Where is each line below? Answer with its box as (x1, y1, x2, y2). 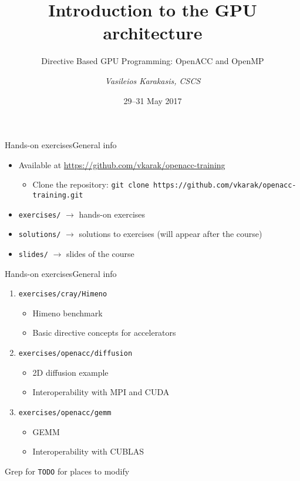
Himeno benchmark (32, 306, 103, 319)
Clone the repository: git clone (32, 178, 149, 191)
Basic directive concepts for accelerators (32, 326, 176, 339)
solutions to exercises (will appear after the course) (79, 228, 262, 240)
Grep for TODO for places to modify (5, 465, 130, 477)
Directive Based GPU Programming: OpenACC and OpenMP (41, 55, 264, 67)
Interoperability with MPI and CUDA (32, 386, 170, 398)
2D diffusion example (32, 366, 109, 378)
